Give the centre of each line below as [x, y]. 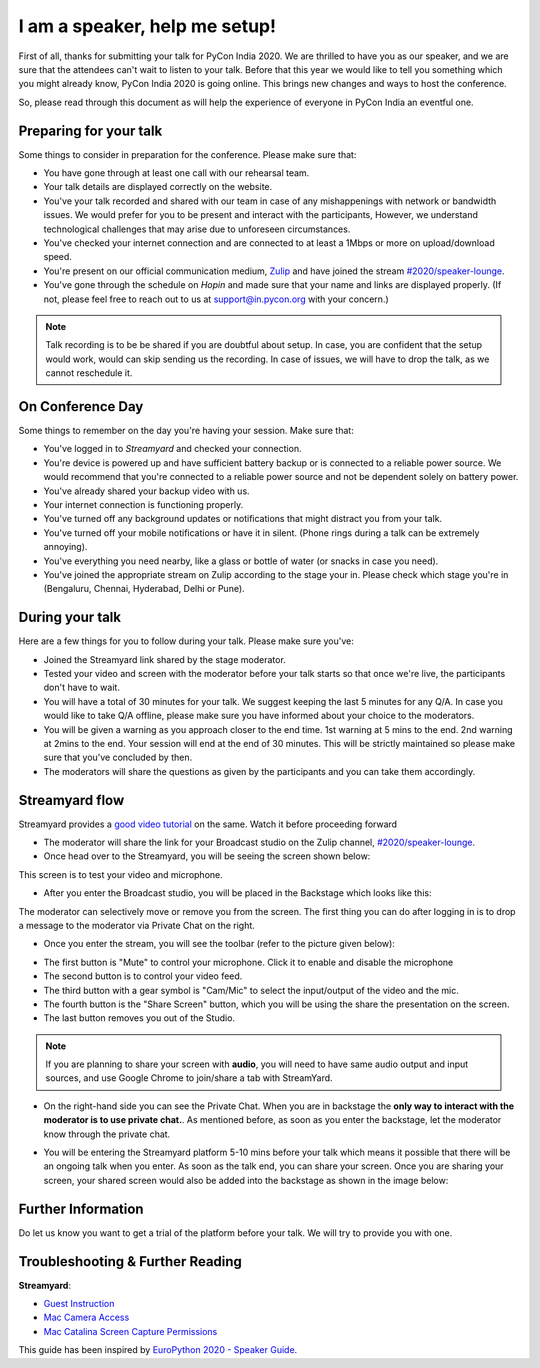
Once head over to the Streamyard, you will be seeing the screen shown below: [207, 856]
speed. [57, 257]
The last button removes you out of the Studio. [139, 1018]
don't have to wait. [81, 687]
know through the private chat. [107, 1134]
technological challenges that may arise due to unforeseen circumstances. [197, 229]
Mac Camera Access [86, 1317]
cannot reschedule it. [89, 373]
